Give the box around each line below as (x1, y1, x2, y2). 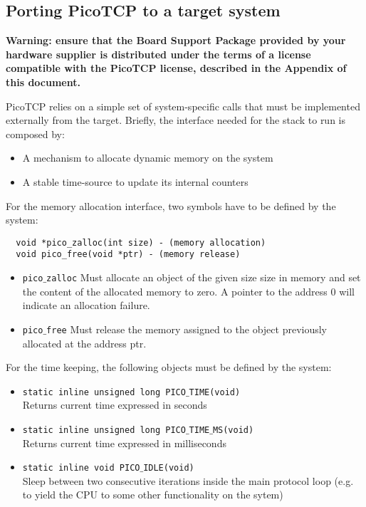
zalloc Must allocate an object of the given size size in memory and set (46, 270, 361, 285)
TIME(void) (189, 387, 241, 397)
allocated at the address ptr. (22, 335, 147, 350)
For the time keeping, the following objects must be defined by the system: (6, 360, 332, 375)
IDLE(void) (143, 463, 194, 474)
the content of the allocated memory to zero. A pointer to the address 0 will (22, 283, 355, 298)
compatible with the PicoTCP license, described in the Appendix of (6, 61, 347, 75)
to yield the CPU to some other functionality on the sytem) (22, 487, 283, 502)
